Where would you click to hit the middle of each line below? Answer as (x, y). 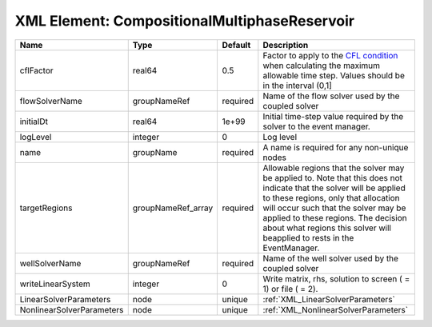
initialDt (34, 122)
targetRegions (46, 208)
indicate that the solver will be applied (334, 188)
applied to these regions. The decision (335, 217)
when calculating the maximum (321, 66)
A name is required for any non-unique (336, 147)
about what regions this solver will (327, 228)
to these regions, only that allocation (331, 197)
